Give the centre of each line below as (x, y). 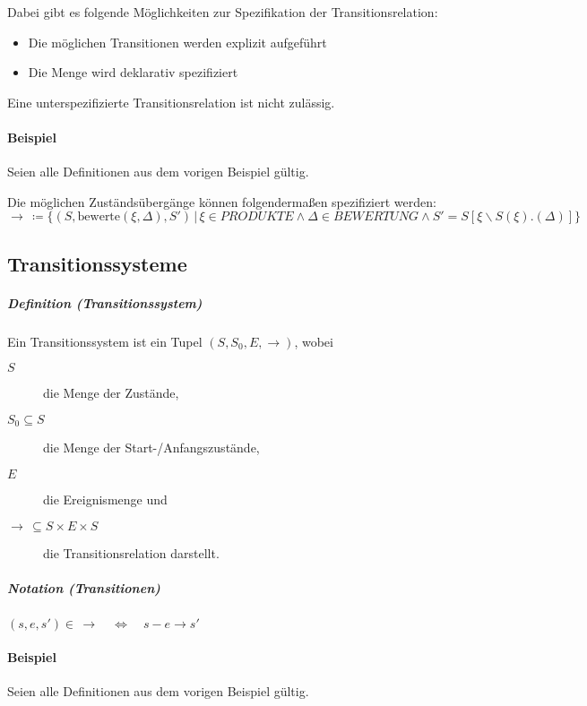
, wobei (314, 341)
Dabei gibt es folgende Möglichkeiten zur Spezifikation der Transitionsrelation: (223, 12)
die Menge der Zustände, (111, 393)
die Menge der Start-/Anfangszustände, (151, 448)
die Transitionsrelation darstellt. (131, 552)
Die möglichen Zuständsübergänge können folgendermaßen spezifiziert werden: (222, 201)
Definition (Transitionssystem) (105, 302)
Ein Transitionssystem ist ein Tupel (105, 341)
